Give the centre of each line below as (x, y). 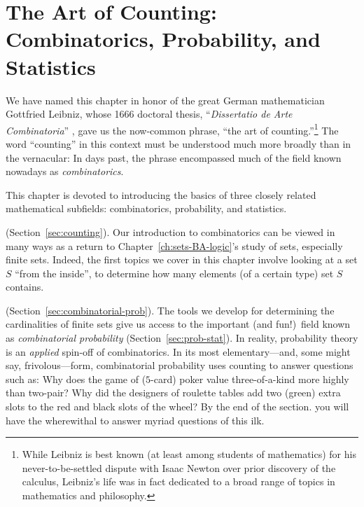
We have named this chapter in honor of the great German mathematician (165, 100)
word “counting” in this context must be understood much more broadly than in (178, 143)
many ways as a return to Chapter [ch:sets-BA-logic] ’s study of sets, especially (174, 245)
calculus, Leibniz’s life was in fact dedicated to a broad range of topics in (178, 481)
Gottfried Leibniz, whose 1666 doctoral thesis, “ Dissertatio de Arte (149, 114)
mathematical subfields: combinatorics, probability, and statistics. (146, 208)
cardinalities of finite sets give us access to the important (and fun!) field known (178, 324)
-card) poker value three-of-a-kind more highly (250, 378)
